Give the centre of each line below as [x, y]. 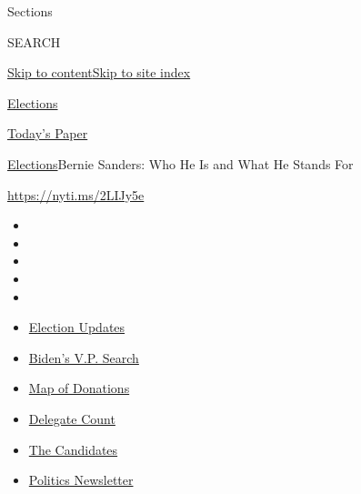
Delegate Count [72, 418]
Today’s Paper [48, 133]
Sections [30, 11]
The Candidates [73, 449]
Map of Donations [79, 388]
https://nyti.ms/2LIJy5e [76, 194]
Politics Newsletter [81, 480]
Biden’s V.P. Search [84, 357]
